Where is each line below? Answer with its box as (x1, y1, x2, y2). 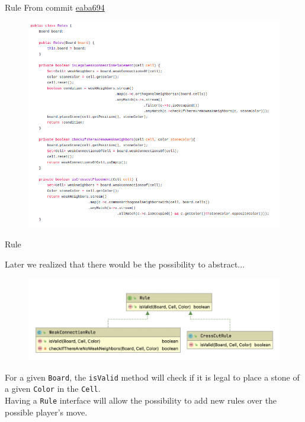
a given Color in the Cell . (5, 382, 101, 395)
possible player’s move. (5, 405, 88, 418)
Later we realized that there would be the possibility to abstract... (5, 257, 245, 270)
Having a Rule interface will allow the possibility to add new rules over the (5, 394, 277, 406)
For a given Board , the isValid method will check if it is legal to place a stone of (5, 371, 300, 383)
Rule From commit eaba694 (5, 1, 105, 13)
